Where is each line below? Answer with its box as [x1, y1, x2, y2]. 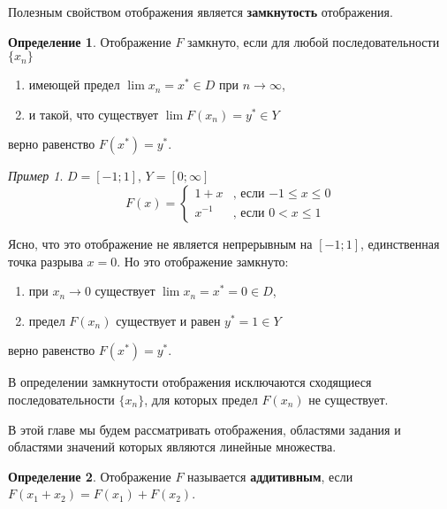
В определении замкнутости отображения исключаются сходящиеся [8, 373, 372, 391]
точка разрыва [8, 251, 83, 270]
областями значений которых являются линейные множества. [8, 437, 337, 456]
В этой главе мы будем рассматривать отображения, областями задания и [8, 420, 401, 438]
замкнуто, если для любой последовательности [187, 32, 440, 50]
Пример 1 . [8, 166, 64, 185]
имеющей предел [28, 75, 120, 94]
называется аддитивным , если [187, 467, 353, 485]
